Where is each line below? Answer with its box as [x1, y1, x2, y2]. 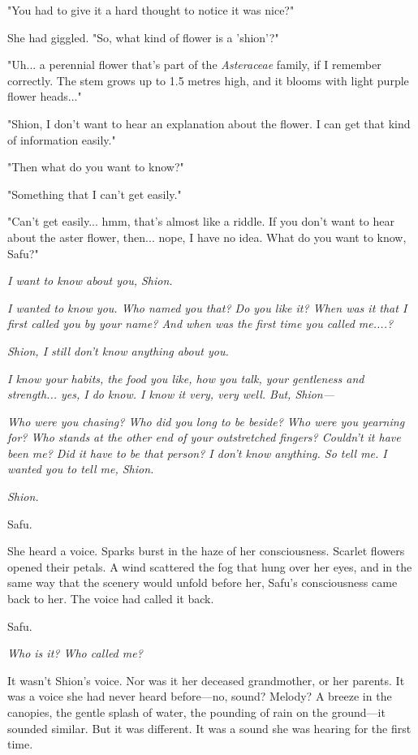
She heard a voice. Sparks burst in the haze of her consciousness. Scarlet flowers [7, 542, 405, 559]
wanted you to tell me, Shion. [7, 460, 154, 477]
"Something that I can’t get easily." [7, 185, 182, 202]
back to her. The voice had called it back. [7, 590, 214, 607]
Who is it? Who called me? [7, 645, 143, 662]
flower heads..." [7, 88, 82, 105]
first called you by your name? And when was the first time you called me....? [7, 315, 394, 332]
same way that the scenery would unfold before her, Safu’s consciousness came [7, 574, 398, 591]
